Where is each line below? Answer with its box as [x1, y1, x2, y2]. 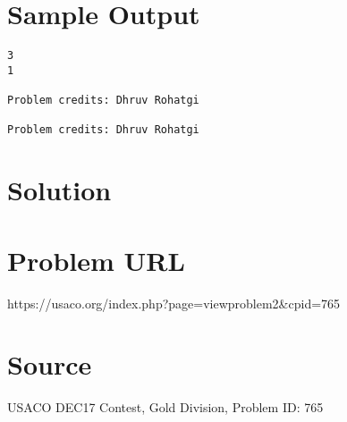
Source [7, 346, 92, 383]
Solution [7, 172, 112, 208]
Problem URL [7, 241, 185, 278]
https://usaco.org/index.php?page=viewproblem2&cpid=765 [7, 293, 341, 312]
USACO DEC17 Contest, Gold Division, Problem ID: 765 [7, 398, 324, 417]
